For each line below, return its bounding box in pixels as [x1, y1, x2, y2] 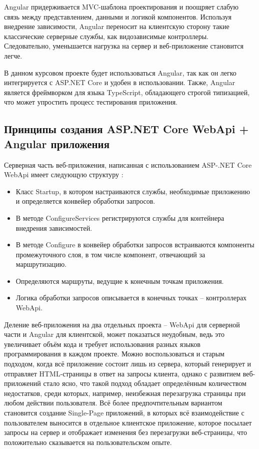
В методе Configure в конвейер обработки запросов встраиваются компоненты [15, 239, 254, 250]
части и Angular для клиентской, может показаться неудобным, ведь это [4, 329, 225, 339]
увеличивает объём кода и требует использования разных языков [4, 338, 200, 349]
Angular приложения [4, 136, 110, 151]
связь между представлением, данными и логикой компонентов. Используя [4, 11, 231, 22]
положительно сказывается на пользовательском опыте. [4, 436, 172, 447]
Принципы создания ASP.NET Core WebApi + [4, 121, 249, 137]
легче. [4, 50, 22, 61]
